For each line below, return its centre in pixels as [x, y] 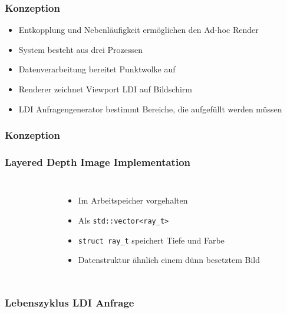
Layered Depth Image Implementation [98, 162]
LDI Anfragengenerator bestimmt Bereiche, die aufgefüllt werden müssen [150, 109]
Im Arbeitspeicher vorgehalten [133, 200]
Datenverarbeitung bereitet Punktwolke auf [97, 69]
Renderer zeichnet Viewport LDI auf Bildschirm [105, 89]
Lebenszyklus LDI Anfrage [70, 302]
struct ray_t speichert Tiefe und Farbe [151, 240]
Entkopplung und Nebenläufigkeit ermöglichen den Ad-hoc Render [138, 30]
